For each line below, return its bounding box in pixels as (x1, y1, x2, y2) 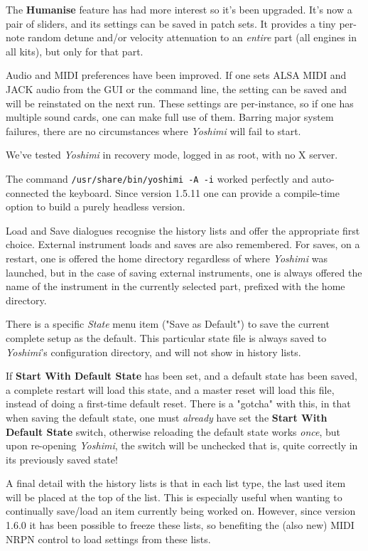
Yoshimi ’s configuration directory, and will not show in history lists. (6, 344, 301, 359)
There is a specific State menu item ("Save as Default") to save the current (6, 316, 330, 331)
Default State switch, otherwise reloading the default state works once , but (6, 424, 341, 439)
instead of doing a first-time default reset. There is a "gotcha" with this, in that (6, 396, 351, 411)
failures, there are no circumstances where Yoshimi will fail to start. (6, 123, 301, 138)
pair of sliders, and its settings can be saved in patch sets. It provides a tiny (6, 16, 336, 31)
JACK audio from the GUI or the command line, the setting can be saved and (6, 81, 347, 96)
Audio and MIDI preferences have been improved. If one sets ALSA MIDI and (6, 68, 347, 82)
